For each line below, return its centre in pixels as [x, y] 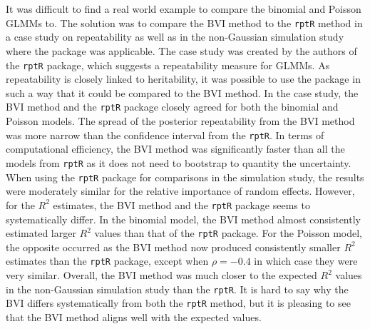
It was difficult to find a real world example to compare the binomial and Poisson [184, 9]
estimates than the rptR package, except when [107, 261]
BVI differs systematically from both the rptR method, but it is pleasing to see [178, 303]
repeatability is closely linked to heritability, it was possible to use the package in [183, 79]
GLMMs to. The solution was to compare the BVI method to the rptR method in [184, 22]
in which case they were [306, 261]
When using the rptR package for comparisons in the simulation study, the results [185, 177]
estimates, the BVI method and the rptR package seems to [181, 204]
